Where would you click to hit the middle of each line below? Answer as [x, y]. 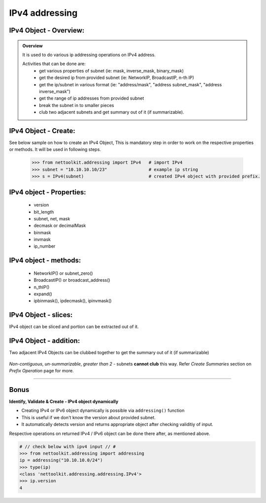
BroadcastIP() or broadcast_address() [72, 280]
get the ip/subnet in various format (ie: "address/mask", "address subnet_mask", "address [131, 84]
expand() [43, 294]
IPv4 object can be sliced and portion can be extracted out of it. [74, 327]
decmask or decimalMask [60, 226]
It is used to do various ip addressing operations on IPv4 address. [89, 55]
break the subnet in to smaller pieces [77, 105]
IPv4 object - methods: [45, 261]
